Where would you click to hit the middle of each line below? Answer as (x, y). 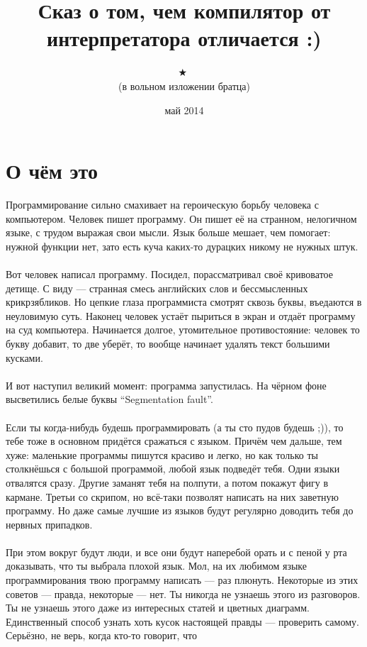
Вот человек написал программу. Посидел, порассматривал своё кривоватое (169, 274)
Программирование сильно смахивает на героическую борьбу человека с (162, 205)
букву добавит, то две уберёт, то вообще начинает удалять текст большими (168, 343)
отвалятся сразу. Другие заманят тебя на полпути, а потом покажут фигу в (167, 482)
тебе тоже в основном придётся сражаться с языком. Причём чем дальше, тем (174, 441)
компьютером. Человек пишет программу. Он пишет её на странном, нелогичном (181, 218)
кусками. (24, 357)
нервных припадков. (49, 524)
